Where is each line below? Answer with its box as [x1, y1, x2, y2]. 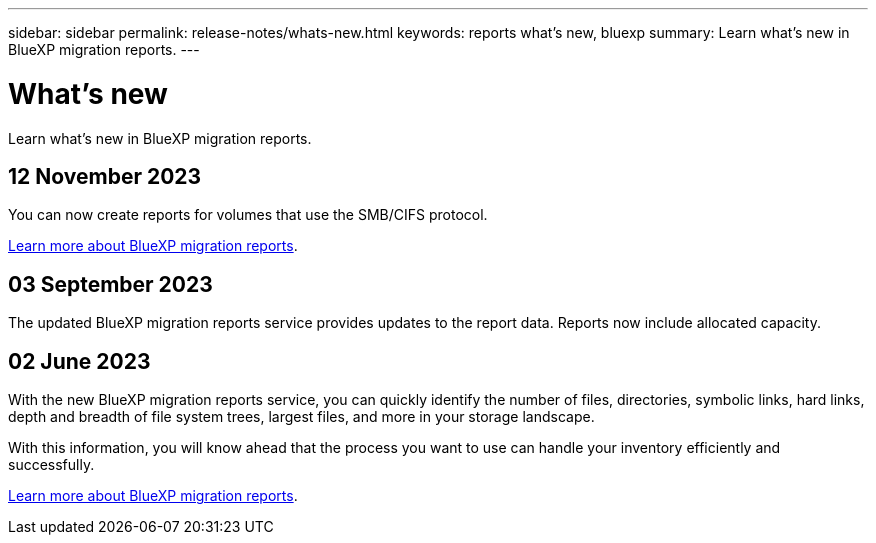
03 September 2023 [8, 271, 213, 297]
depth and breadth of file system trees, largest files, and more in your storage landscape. [8, 408, 595, 426]
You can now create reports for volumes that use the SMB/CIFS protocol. [8, 206, 488, 224]
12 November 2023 [8, 163, 202, 189]
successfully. [8, 456, 95, 474]
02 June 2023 [8, 348, 151, 374]
